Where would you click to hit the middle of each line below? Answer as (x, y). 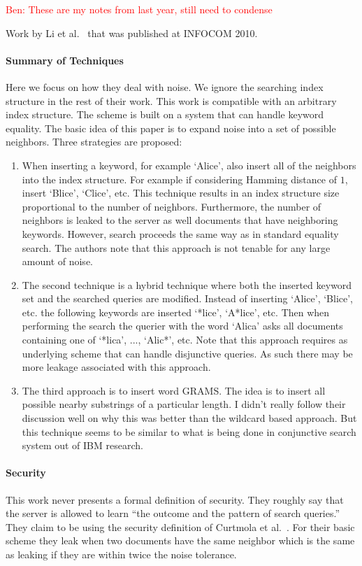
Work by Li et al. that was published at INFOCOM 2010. (132, 33)
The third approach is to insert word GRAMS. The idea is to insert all (174, 390)
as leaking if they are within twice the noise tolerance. (121, 554)
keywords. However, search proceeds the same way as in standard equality (180, 233)
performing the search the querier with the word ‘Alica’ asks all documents (182, 326)
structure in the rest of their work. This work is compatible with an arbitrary (171, 100)
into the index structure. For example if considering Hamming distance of (179, 179)
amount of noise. (57, 261)
